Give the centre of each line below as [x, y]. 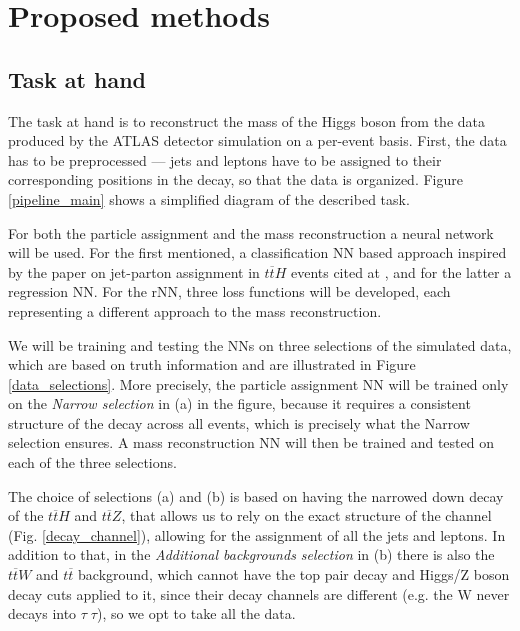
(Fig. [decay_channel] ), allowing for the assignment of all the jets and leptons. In [257, 534]
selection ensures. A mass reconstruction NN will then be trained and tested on [251, 442]
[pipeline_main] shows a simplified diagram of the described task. [209, 198]
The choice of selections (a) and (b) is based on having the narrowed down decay [256, 495]
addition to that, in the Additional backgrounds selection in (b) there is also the [251, 554]
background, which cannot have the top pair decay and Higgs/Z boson [294, 574]
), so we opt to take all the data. [196, 613]
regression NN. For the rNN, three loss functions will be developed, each [229, 291]
